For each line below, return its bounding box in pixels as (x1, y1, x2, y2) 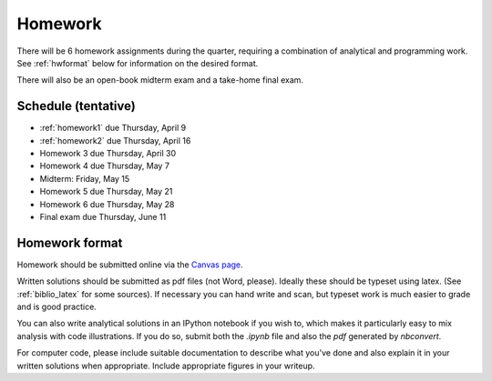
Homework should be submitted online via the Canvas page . (16, 259, 243, 270)
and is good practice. (16, 301, 97, 313)
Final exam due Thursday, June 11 (39, 211, 167, 222)
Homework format (16, 235, 123, 250)
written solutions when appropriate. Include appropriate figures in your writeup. (16, 360, 315, 371)
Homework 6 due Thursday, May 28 (39, 198, 175, 209)
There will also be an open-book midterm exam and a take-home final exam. (16, 75, 304, 85)
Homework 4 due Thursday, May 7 (39, 160, 170, 172)
